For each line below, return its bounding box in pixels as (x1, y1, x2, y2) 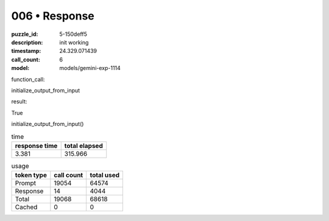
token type (15, 171, 47, 180)
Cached (15, 203, 38, 211)
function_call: (11, 75, 45, 83)
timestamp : (11, 47, 41, 55)
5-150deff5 (59, 30, 88, 38)
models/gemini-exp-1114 (59, 65, 121, 72)
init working (59, 38, 89, 46)
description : (11, 38, 43, 46)
